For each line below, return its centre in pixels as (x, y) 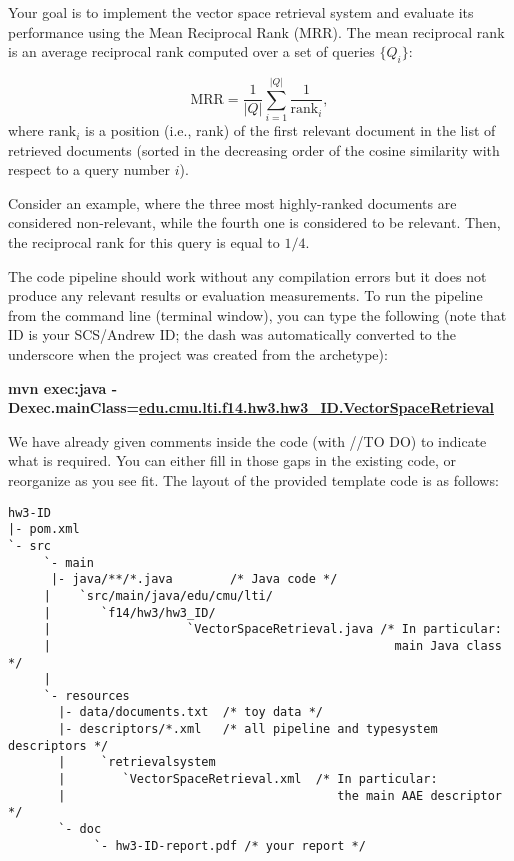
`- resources (86, 695)
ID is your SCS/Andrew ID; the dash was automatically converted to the (232, 334)
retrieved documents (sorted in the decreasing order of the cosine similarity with (254, 149)
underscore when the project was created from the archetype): (198, 354)
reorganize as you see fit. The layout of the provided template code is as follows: (253, 480)
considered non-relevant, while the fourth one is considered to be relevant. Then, (254, 222)
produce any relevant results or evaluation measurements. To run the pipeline (245, 295)
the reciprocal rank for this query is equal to (144, 242)
